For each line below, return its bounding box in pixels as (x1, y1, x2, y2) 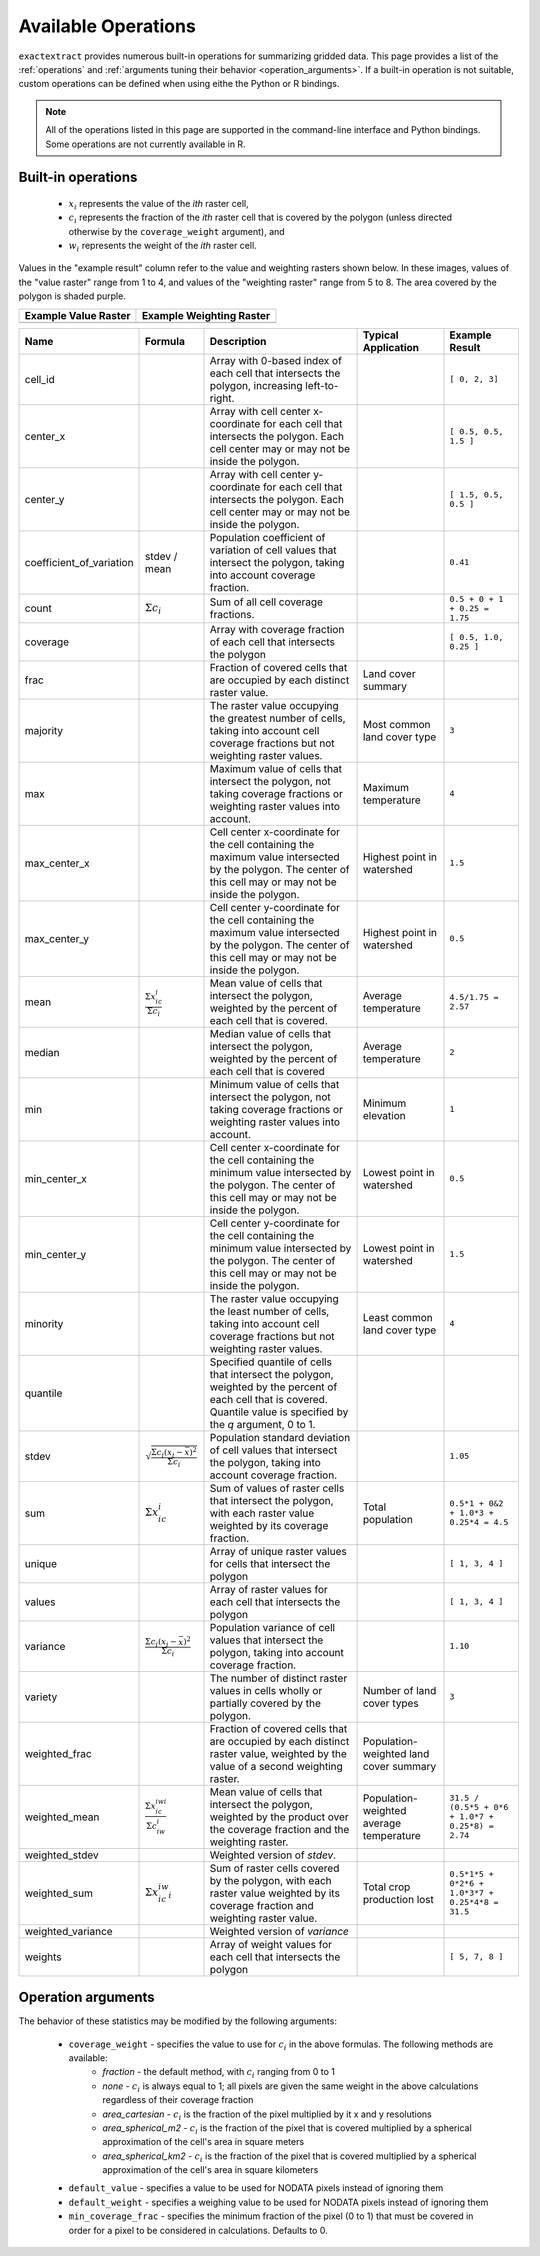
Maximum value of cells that (209, 761, 343, 775)
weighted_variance (24, 1924, 114, 1938)
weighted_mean (24, 1810, 100, 1824)
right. (209, 391, 235, 405)
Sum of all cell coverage (209, 595, 324, 609)
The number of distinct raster (209, 1671, 348, 1685)
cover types (362, 1696, 419, 1710)
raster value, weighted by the (209, 1746, 347, 1760)
